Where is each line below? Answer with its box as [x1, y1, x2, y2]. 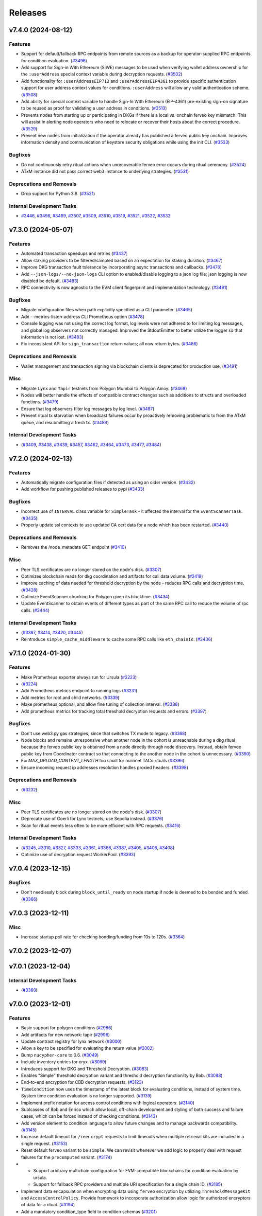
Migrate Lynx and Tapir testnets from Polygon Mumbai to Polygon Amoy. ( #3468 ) [21, 385, 187, 391]
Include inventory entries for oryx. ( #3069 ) [21, 1059, 107, 1065]
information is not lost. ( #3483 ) [21, 334, 83, 340]
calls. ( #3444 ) [21, 607, 50, 613]
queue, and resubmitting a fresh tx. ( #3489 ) [21, 419, 109, 425]
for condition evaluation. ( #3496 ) [21, 57, 87, 63]
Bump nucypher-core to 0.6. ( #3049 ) [21, 1052, 99, 1058]
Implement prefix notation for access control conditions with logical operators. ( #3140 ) [21, 1100, 195, 1106]
